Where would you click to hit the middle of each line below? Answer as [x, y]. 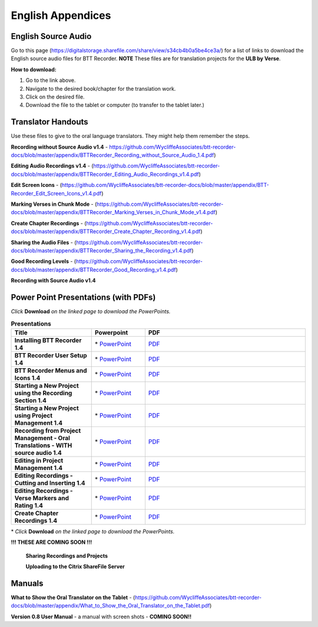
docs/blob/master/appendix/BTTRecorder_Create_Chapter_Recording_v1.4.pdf [106, 232]
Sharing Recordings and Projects [67, 556]
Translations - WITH [43, 445]
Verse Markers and [42, 498]
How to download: [34, 69]
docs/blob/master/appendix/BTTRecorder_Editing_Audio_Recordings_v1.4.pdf [105, 174]
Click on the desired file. [55, 97]
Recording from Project [48, 431]
